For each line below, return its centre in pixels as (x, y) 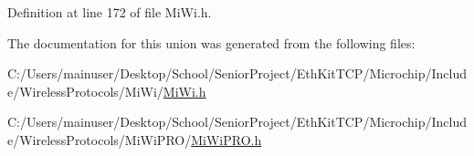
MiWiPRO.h (226, 139)
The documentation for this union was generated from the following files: (211, 42)
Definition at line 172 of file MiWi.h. (110, 12)
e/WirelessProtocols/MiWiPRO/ (100, 139)
